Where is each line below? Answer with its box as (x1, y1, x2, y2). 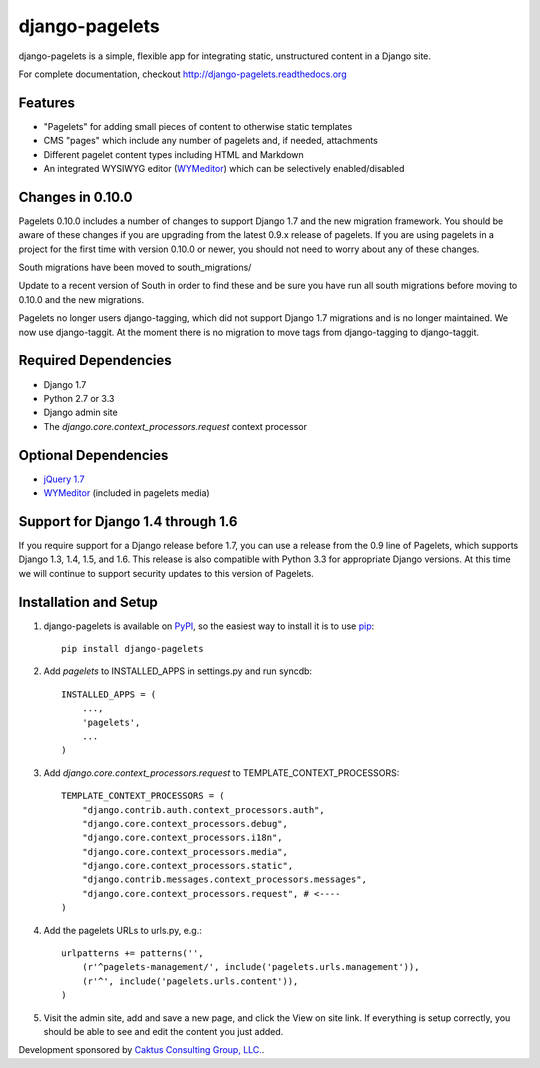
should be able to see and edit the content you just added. (43, 1026, 284, 1037)
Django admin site (43, 406, 119, 419)
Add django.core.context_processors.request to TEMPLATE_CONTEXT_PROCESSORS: (43, 766, 400, 779)
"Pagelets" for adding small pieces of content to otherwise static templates (43, 120, 353, 132)
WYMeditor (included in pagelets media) (43, 487, 210, 499)
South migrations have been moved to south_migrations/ (18, 261, 252, 274)
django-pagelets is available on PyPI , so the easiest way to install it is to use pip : (43, 620, 375, 632)
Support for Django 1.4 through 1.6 (18, 513, 238, 530)
